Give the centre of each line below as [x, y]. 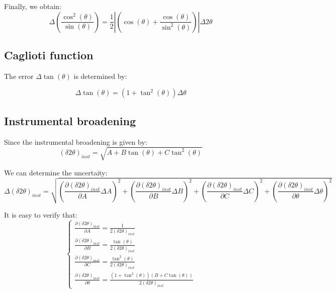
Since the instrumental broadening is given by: [76, 141]
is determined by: [100, 76]
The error [19, 76]
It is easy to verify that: [41, 214]
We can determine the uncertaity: [56, 172]
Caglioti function [49, 55]
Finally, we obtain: [33, 6]
